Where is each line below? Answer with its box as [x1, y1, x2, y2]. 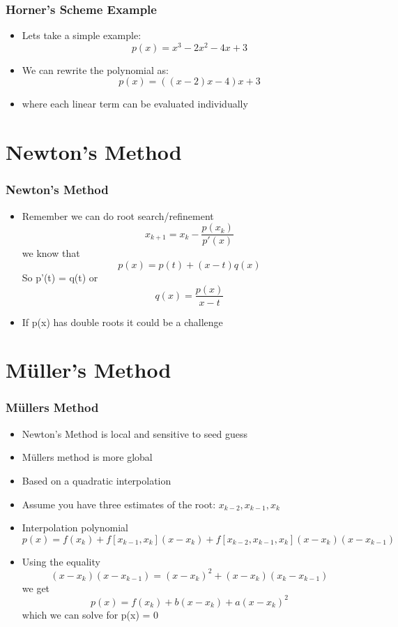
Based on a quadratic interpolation [22, 473, 171, 487]
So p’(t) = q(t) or [22, 270, 98, 284]
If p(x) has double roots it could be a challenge [22, 314, 223, 329]
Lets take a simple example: [22, 28, 141, 43]
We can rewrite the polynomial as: [22, 62, 169, 77]
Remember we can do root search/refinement [22, 208, 214, 223]
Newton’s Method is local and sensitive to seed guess [22, 426, 248, 441]
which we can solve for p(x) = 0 [22, 607, 159, 621]
